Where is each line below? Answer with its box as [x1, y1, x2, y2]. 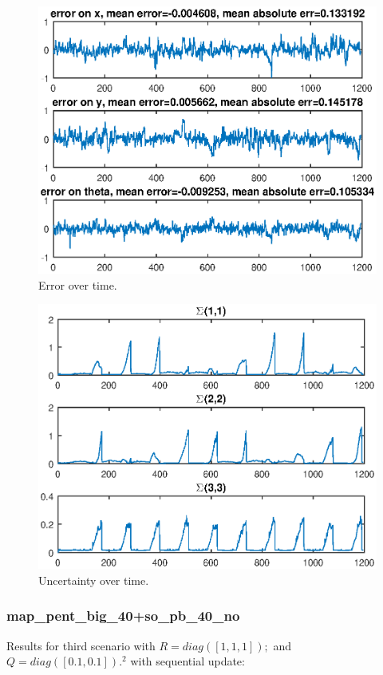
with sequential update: [130, 653, 245, 669]
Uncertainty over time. [38, 571, 149, 588]
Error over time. [38, 276, 117, 293]
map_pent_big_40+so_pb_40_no [6, 606, 240, 626]
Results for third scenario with [6, 637, 156, 653]
